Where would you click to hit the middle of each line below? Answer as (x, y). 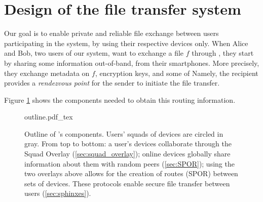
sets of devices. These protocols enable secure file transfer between (127, 183)
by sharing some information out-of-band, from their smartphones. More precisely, (132, 63)
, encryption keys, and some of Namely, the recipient (177, 73)
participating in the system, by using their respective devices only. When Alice (126, 43)
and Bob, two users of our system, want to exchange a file (94, 53)
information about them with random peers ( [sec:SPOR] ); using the (129, 163)
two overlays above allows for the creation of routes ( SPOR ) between (131, 173)
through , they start (223, 53)
